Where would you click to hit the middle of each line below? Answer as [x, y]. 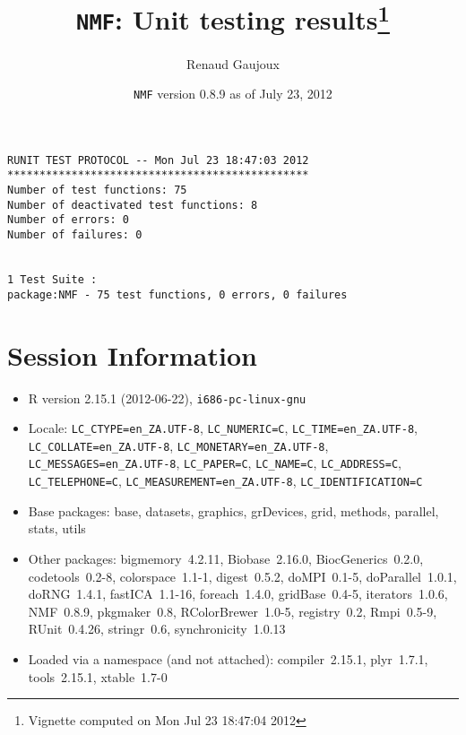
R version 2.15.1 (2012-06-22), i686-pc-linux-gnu [167, 398]
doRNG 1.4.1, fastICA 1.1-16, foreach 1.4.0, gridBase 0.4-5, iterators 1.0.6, [238, 594]
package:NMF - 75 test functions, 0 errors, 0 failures [177, 294]
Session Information [132, 355]
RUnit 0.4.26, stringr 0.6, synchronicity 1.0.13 [157, 629]
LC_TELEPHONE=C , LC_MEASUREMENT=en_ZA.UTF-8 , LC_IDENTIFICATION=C [225, 481]
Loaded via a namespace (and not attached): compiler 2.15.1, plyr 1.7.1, [228, 658]
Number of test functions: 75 [97, 190]
